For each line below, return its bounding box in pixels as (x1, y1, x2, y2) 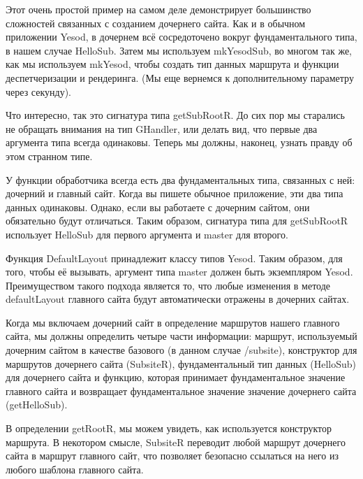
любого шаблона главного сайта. (6, 462, 144, 476)
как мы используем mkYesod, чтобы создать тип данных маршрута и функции (6, 57, 339, 71)
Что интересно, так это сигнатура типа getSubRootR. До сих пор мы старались (6, 108, 345, 122)
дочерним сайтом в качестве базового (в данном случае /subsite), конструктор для (6, 343, 357, 357)
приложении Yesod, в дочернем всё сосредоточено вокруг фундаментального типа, (6, 29, 357, 44)
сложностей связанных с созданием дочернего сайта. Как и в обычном (6, 15, 306, 30)
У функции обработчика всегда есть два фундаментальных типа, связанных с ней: (6, 172, 355, 187)
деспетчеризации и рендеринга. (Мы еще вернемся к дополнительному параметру (6, 70, 354, 85)
